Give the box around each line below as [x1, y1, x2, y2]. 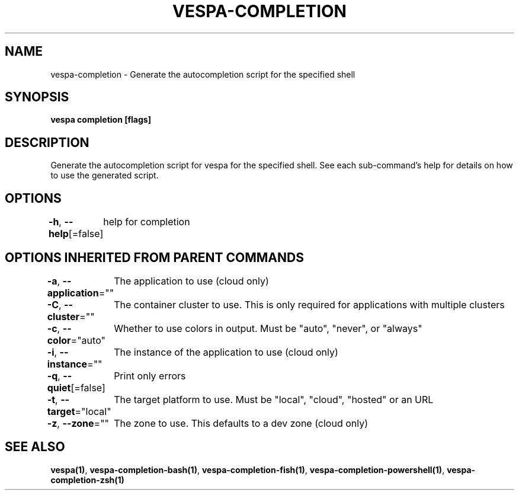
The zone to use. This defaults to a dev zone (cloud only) [114, 417, 369, 429]
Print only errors [114, 369, 186, 382]
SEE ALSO [5, 439, 65, 455]
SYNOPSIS [5, 90, 69, 105]
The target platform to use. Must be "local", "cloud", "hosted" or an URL [114, 393, 434, 405]
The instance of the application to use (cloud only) [114, 346, 338, 358]
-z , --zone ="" [47, 417, 110, 429]
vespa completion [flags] [50, 114, 151, 125]
